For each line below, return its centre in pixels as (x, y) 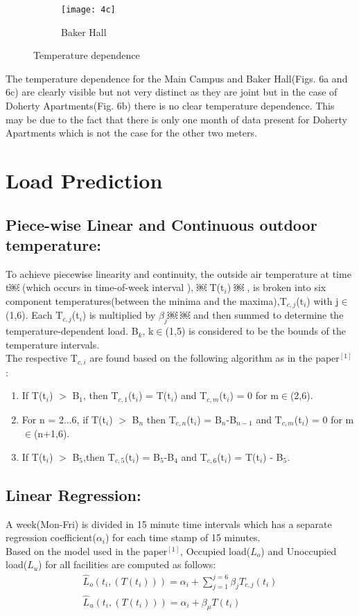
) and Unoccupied (299, 551)
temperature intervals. (53, 344)
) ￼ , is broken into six (277, 287)
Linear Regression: (73, 494)
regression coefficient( (51, 537)
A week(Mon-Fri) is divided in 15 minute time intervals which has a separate (169, 523)
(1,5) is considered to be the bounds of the (256, 331)
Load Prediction (84, 180)
